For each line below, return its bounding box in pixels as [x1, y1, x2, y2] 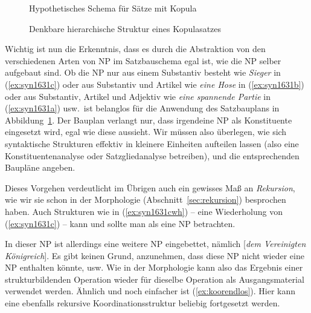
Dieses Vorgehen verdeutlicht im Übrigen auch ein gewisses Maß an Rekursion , [5, 181, 295, 194]
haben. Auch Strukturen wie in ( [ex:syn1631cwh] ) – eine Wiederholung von [5, 205, 283, 217]
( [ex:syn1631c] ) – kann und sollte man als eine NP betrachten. [5, 217, 236, 229]
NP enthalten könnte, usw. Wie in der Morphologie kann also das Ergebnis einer [5, 261, 303, 274]
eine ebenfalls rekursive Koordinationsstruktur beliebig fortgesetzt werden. [5, 297, 280, 309]
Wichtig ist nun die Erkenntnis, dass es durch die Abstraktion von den [5, 42, 266, 55]
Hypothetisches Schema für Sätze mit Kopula [29, 2, 197, 14]
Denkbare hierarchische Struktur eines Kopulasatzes [29, 22, 222, 35]
